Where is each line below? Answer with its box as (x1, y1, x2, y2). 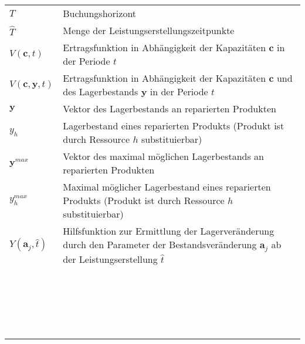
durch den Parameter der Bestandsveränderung (63, 238, 257, 251)
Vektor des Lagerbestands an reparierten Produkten (63, 102, 276, 115)
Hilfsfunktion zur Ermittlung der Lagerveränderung (63, 224, 274, 238)
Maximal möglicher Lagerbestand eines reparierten (63, 180, 271, 193)
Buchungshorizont (63, 6, 137, 20)
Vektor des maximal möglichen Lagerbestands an (63, 149, 265, 163)
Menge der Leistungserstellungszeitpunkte (63, 24, 235, 37)
